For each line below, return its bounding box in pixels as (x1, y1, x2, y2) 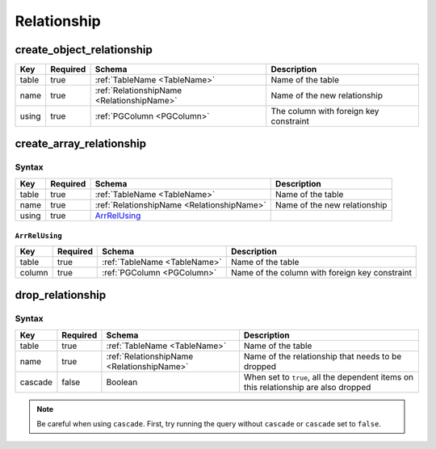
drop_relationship (15, 288, 107, 302)
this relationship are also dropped (243, 381, 371, 392)
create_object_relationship (15, 43, 153, 57)
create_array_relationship (15, 137, 147, 151)
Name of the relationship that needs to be (243, 350, 402, 362)
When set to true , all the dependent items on (243, 371, 413, 383)
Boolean (106, 376, 138, 388)
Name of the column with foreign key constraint (230, 266, 412, 278)
